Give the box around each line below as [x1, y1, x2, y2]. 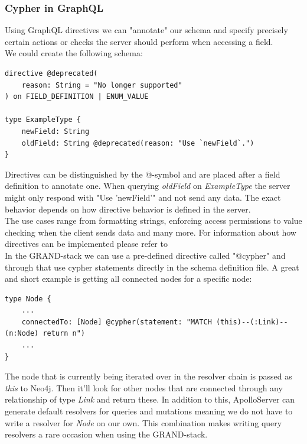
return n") [43, 329, 86, 338]
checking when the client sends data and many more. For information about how [5, 226, 296, 238]
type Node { [5, 294, 51, 303]
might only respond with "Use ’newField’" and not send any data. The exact [5, 191, 281, 203]
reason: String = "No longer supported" [21, 81, 182, 89]
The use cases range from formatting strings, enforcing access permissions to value [5, 214, 302, 227]
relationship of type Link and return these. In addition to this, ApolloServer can [5, 393, 295, 406]
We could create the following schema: [5, 47, 143, 59]
